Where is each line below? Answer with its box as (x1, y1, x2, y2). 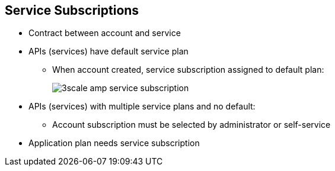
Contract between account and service (28, 28, 181, 38)
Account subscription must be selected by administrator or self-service (52, 120, 331, 130)
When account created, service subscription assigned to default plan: (52, 64, 324, 75)
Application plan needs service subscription (28, 138, 200, 149)
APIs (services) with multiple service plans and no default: (28, 101, 256, 112)
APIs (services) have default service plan (28, 46, 189, 57)
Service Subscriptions (5, 3, 139, 18)
